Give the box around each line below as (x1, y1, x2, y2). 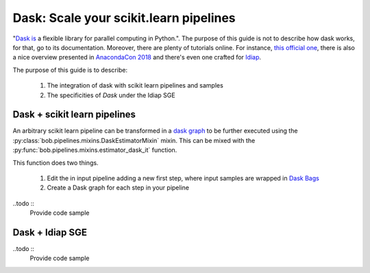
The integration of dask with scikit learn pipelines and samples (47, 81, 224, 90)
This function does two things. (12, 158, 99, 167)
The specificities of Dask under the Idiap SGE (47, 91, 175, 99)
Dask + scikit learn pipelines (12, 109, 136, 120)
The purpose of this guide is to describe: (12, 66, 128, 74)
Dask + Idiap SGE (12, 226, 87, 238)
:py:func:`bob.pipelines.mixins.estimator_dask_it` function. (12, 146, 177, 154)
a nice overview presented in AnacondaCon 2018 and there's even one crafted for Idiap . (12, 53, 262, 62)
